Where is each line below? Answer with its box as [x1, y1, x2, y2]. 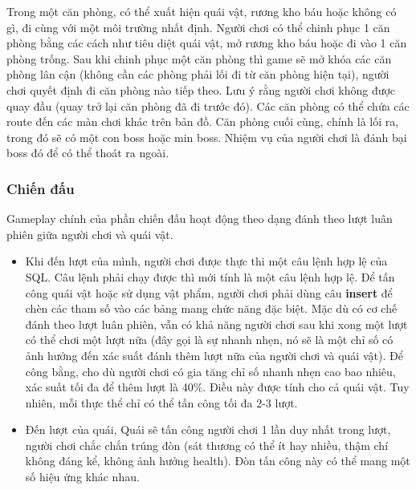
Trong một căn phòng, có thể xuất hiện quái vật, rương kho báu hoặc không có [6, 3, 397, 19]
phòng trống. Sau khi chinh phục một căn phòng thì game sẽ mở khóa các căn [6, 50, 392, 67]
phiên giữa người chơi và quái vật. [6, 225, 173, 242]
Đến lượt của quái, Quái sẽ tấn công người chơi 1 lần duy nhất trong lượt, [25, 421, 391, 438]
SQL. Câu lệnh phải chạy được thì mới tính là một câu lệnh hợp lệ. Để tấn [25, 268, 395, 285]
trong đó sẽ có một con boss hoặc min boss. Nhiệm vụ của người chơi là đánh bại [6, 128, 407, 145]
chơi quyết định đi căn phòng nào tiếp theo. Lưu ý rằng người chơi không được [6, 81, 396, 98]
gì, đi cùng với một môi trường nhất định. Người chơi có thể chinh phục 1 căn [6, 18, 390, 35]
